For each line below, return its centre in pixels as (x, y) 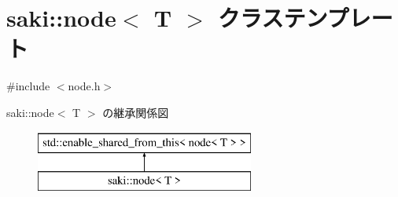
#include (28, 86)
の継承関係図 (136, 112)
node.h (84, 86)
